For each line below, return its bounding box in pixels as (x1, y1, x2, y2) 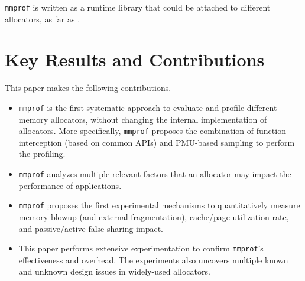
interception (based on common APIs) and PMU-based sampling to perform (18, 136, 295, 148)
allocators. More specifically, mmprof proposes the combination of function (18, 125, 286, 137)
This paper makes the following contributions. (5, 81, 171, 94)
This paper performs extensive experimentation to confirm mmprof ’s (18, 242, 264, 254)
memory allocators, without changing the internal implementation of (18, 113, 267, 125)
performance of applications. (18, 179, 122, 191)
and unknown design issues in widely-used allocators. (18, 265, 210, 277)
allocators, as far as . (5, 12, 80, 25)
